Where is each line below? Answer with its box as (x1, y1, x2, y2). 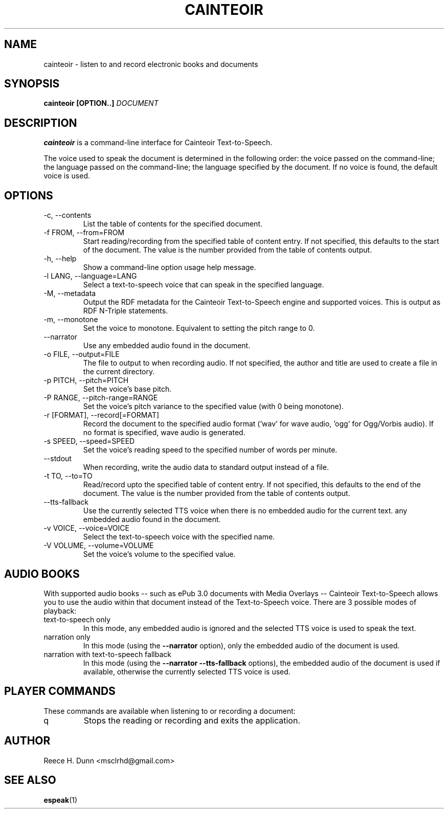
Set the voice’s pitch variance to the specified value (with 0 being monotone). (83, 402, 344, 411)
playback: (43, 606, 77, 615)
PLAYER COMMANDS (4, 685, 116, 698)
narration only (43, 632, 91, 641)
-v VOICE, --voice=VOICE (43, 524, 129, 533)
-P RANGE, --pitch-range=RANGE (43, 393, 158, 402)
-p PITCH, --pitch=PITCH (43, 376, 129, 385)
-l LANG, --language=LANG (43, 272, 137, 281)
